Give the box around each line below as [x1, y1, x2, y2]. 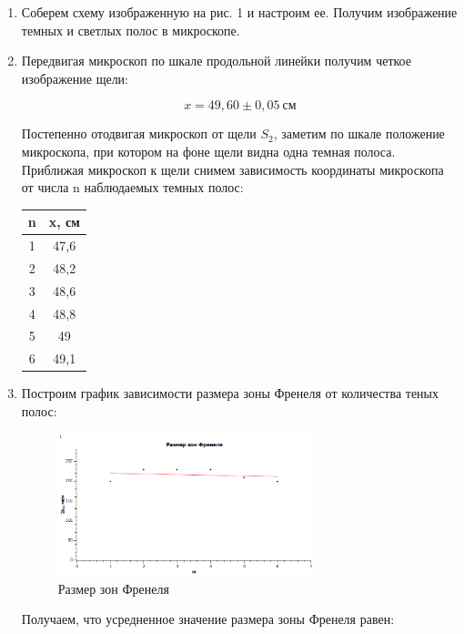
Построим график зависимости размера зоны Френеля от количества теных [21, 383, 439, 403]
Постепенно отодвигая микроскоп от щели [21, 124, 257, 143]
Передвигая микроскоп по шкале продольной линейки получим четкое [21, 51, 411, 70]
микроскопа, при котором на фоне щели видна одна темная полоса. [21, 141, 396, 160]
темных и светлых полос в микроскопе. [21, 20, 240, 39]
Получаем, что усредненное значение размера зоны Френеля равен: [21, 609, 395, 629]
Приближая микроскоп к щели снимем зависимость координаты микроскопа [21, 159, 444, 179]
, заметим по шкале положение [273, 124, 445, 143]
